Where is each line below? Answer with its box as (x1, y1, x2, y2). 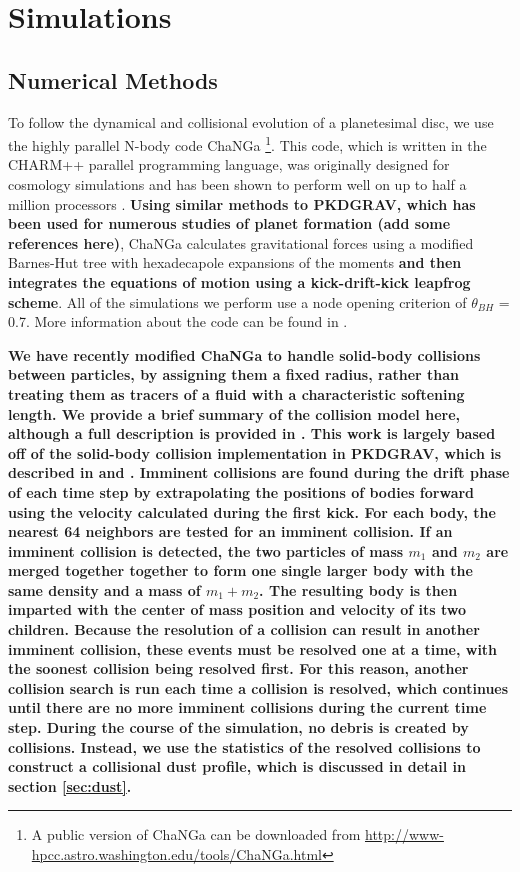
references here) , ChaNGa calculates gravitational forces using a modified (8, 232, 474, 253)
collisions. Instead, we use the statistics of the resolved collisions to (8, 736, 481, 757)
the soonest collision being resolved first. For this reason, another (8, 658, 469, 679)
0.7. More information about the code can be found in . (8, 311, 348, 332)
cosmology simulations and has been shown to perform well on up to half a (8, 174, 467, 195)
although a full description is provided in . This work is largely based (8, 423, 496, 444)
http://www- (364, 824, 444, 845)
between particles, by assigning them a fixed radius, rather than (8, 364, 460, 385)
